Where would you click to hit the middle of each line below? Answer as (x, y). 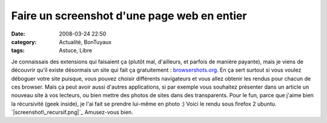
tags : (18, 51)
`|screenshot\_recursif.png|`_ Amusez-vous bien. (72, 112)
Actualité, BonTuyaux (85, 42)
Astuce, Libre (76, 51)
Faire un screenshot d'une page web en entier (129, 16)
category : (24, 42)
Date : (18, 34)
